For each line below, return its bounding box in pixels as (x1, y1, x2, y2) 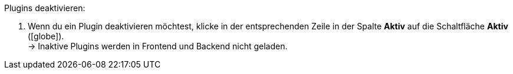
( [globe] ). (28, 31, 64, 41)
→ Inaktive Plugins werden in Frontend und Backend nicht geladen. (28, 41, 288, 51)
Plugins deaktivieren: (4, 3, 85, 13)
